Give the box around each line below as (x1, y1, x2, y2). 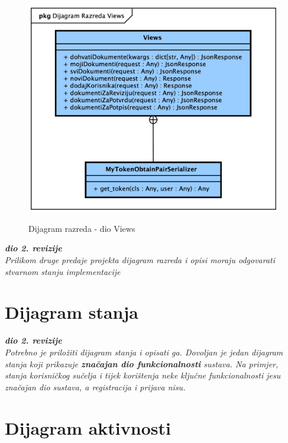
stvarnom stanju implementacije (5, 265, 121, 277)
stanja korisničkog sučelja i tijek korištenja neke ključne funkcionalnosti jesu (5, 369, 281, 381)
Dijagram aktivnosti (5, 415, 171, 439)
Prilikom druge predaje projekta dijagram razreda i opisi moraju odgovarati (5, 254, 276, 266)
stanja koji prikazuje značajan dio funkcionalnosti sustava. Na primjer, (5, 357, 279, 370)
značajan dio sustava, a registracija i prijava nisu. (5, 380, 186, 393)
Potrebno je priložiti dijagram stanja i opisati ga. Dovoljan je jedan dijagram (5, 345, 283, 358)
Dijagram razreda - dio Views (28, 222, 135, 234)
